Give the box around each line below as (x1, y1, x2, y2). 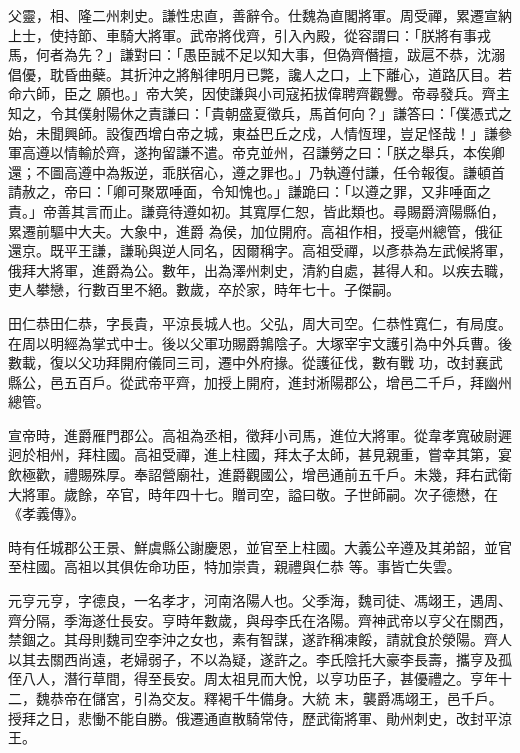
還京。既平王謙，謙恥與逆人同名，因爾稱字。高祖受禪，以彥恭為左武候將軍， (8, 240, 512, 261)
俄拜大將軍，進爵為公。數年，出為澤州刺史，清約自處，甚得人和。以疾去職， (8, 259, 512, 280)
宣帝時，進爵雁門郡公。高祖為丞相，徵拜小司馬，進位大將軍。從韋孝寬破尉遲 (8, 424, 512, 445)
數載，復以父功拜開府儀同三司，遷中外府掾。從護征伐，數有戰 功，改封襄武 (8, 352, 503, 373)
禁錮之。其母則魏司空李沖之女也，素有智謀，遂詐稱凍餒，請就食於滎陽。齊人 (8, 629, 512, 650)
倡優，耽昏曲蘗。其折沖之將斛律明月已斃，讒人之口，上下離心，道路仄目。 (8, 63, 498, 84)
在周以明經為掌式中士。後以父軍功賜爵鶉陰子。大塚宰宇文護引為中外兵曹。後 (8, 332, 512, 353)
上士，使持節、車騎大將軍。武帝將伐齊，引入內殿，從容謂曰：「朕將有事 (8, 24, 477, 45)
